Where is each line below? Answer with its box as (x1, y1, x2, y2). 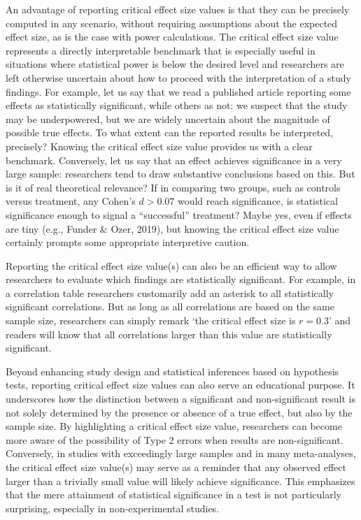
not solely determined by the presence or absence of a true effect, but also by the (6, 405, 353, 419)
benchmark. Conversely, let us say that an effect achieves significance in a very (6, 152, 342, 167)
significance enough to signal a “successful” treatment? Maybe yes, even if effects (6, 207, 352, 222)
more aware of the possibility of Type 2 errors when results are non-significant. (6, 432, 344, 447)
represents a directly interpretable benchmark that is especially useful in (6, 43, 316, 57)
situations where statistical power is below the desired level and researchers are (6, 57, 344, 71)
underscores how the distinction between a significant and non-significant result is (6, 391, 355, 406)
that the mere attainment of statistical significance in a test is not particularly (6, 487, 341, 502)
